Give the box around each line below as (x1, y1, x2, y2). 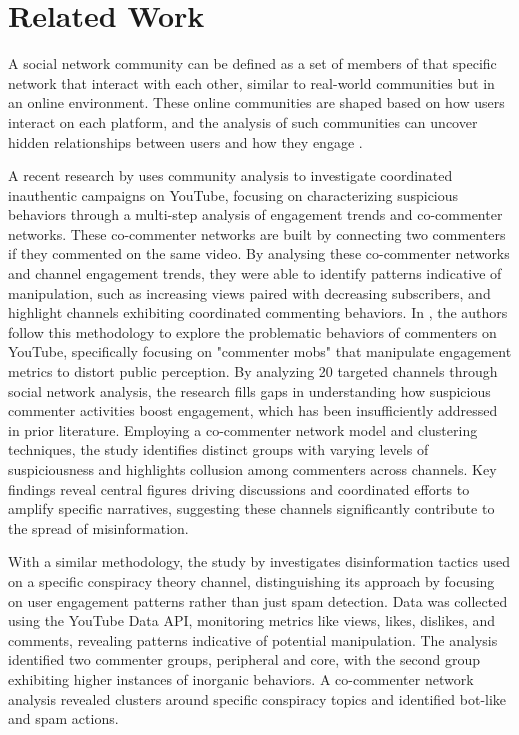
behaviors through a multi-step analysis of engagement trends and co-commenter (8, 204, 503, 225)
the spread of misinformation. (8, 517, 189, 538)
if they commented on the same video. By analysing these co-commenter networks (8, 243, 510, 264)
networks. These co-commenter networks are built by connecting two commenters (8, 223, 506, 244)
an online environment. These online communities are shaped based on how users (8, 92, 505, 113)
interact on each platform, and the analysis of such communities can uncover (8, 111, 478, 132)
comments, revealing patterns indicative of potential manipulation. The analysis (8, 629, 498, 650)
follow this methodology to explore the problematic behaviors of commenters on (8, 321, 497, 342)
